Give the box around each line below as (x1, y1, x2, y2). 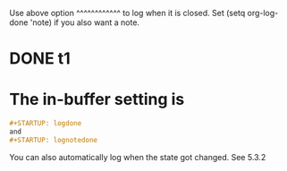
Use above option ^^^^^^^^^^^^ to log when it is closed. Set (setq (9, 8, 246, 18)
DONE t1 (9, 48, 72, 69)
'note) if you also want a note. (30, 17, 140, 28)
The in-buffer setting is (9, 90, 185, 110)
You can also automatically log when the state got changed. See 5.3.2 (9, 151, 266, 162)
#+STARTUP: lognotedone (9, 135, 98, 144)
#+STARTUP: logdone (9, 119, 82, 128)
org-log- (247, 8, 279, 18)
